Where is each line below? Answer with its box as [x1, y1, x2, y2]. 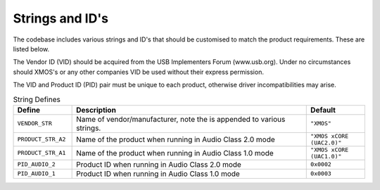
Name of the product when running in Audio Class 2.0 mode [76, 134, 276, 144]
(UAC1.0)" [310, 152, 342, 160]
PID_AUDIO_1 [17, 170, 56, 177]
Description [76, 105, 116, 115]
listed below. [13, 44, 50, 53]
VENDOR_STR [17, 120, 53, 127]
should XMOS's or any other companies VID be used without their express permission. [13, 68, 264, 76]
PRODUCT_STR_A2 [17, 136, 66, 144]
